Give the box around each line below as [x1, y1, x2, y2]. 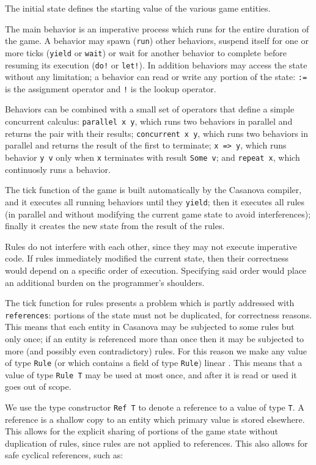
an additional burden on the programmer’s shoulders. [5, 276, 205, 288]
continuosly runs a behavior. [5, 163, 111, 175]
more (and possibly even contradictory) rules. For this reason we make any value [5, 344, 307, 357]
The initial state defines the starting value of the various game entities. [5, 2, 271, 14]
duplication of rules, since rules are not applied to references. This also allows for [5, 436, 308, 449]
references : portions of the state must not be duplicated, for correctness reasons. [5, 308, 312, 321]
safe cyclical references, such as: [5, 449, 123, 461]
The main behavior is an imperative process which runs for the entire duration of [5, 22, 309, 35]
